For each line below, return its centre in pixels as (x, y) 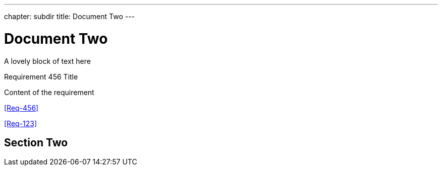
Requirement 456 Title (41, 76)
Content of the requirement (49, 92)
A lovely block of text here (47, 61)
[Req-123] (21, 123)
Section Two (36, 142)
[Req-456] (21, 108)
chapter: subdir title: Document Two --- (70, 16)
